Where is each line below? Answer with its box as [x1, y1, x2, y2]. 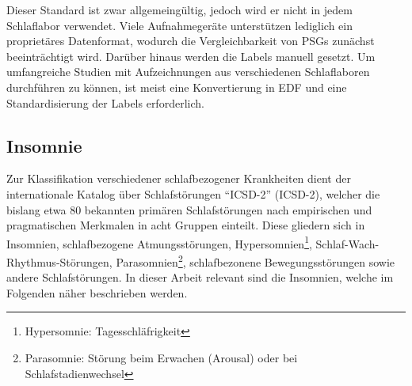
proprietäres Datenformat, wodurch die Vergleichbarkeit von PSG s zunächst [6, 32, 375, 49]
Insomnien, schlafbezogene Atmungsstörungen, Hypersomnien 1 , [6, 233, 312, 252]
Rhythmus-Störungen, [6, 253, 113, 270]
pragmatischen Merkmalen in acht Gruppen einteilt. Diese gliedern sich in [6, 217, 365, 233]
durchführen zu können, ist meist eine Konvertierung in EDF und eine [6, 78, 347, 95]
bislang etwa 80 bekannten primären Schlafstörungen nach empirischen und [6, 201, 372, 218]
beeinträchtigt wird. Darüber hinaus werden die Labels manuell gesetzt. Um [6, 47, 376, 64]
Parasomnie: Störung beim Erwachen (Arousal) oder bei [25, 350, 298, 366]
